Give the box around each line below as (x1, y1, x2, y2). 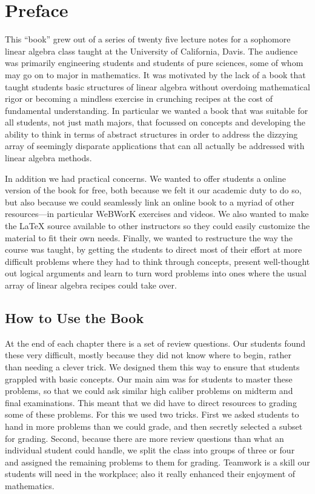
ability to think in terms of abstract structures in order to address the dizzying (5, 127, 298, 140)
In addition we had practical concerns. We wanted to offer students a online (5, 172, 286, 184)
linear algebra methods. (5, 152, 92, 164)
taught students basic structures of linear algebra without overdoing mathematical (5, 80, 310, 93)
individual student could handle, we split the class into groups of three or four (5, 444, 295, 456)
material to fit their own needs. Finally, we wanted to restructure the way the (5, 231, 293, 244)
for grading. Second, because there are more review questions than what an (5, 432, 284, 444)
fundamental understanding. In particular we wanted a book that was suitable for (5, 104, 308, 116)
